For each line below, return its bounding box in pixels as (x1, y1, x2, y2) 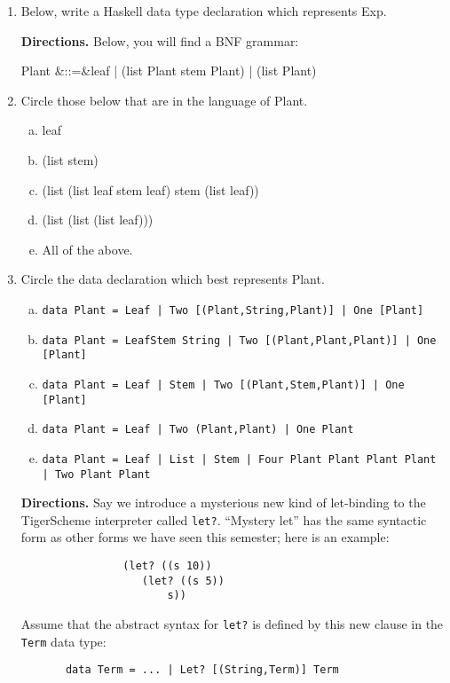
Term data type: (20, 632, 107, 650)
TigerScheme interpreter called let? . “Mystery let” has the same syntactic (20, 510, 427, 529)
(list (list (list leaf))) (42, 210, 154, 229)
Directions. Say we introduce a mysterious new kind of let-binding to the (20, 493, 426, 512)
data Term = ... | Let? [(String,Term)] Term (65, 663, 339, 677)
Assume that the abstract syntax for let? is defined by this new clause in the (20, 615, 444, 632)
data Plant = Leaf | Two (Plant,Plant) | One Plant (42, 423, 354, 436)
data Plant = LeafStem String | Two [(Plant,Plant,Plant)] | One (42, 334, 437, 347)
